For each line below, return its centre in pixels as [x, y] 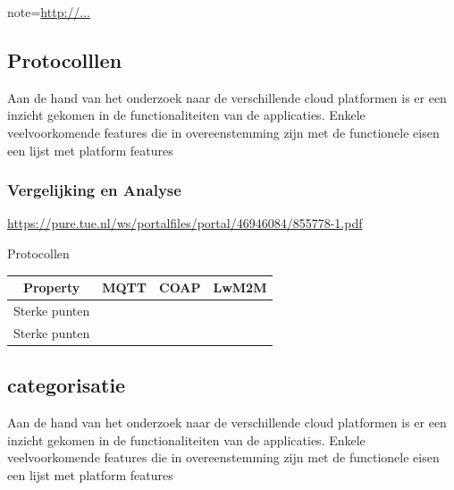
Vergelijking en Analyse [94, 190]
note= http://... [49, 12]
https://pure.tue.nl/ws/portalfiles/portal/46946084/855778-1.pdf [185, 223]
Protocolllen [65, 59]
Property [51, 287]
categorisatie [67, 385]
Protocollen [38, 253]
